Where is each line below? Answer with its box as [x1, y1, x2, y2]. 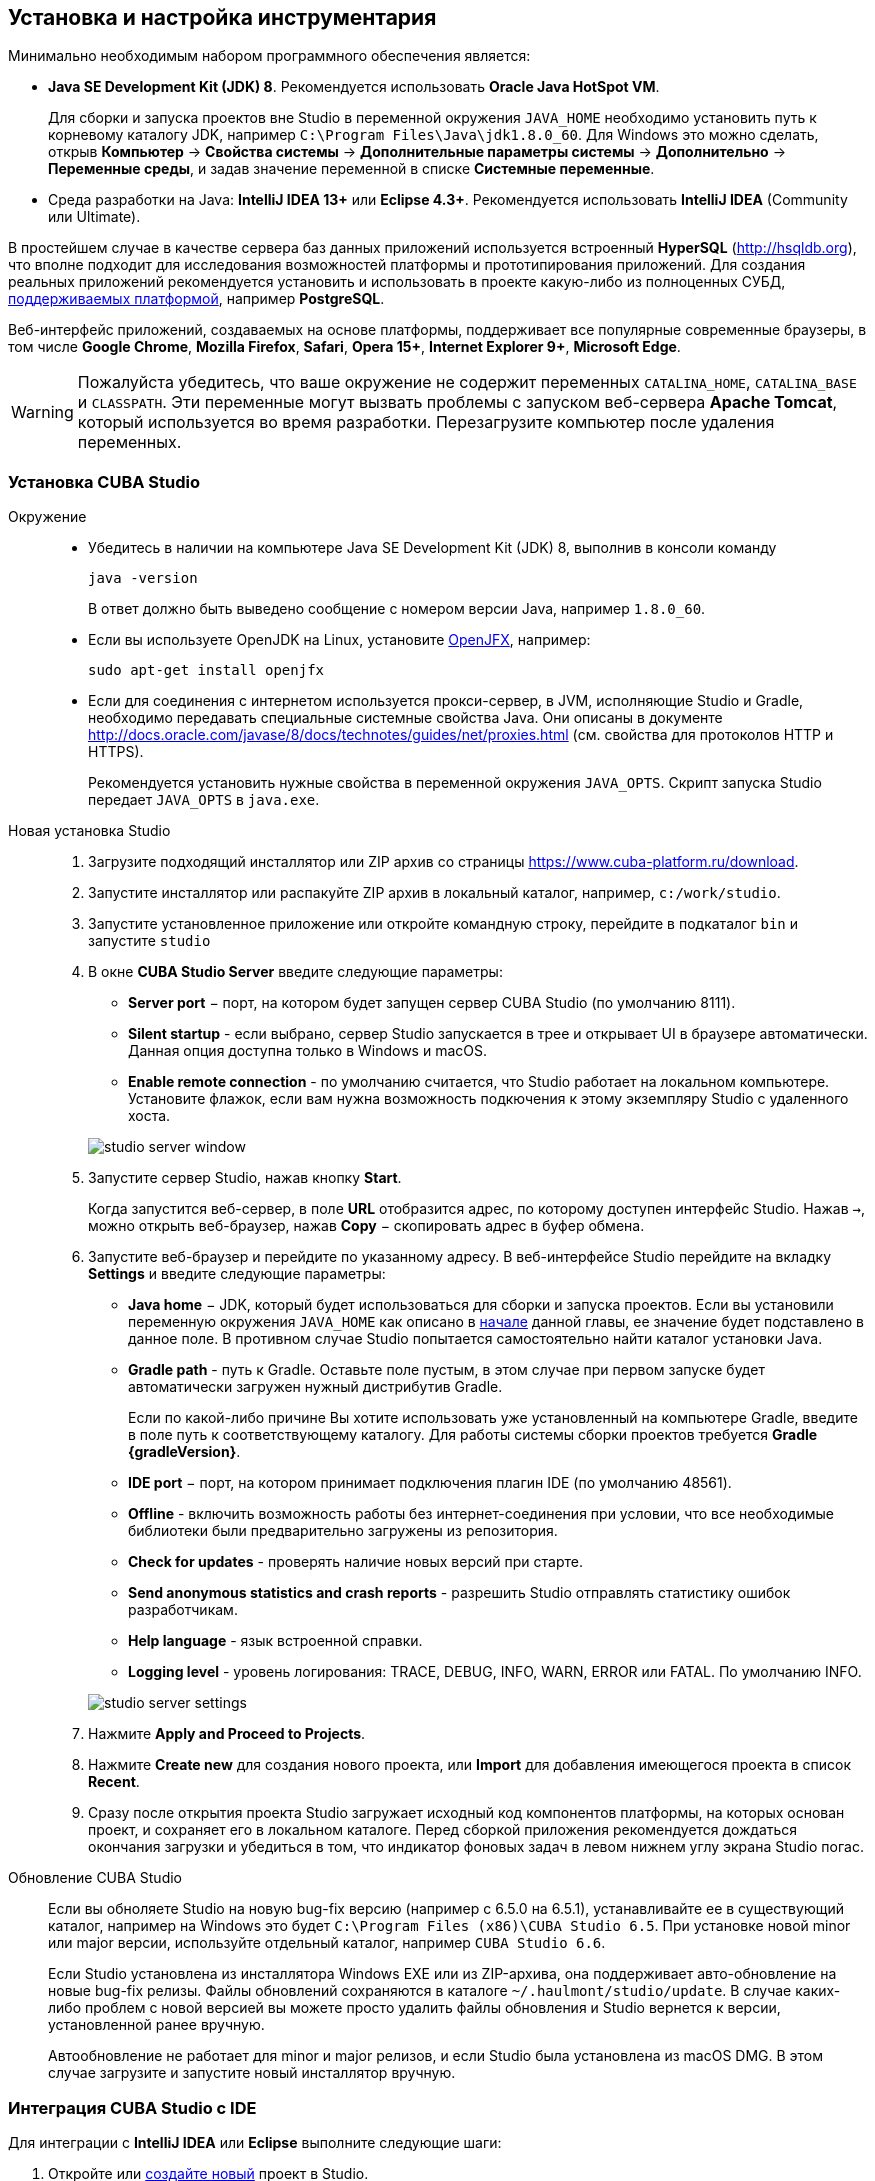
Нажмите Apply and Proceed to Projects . [88, 1725, 366, 1743]
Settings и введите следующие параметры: [88, 1265, 386, 1283]
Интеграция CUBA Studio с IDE [8, 2097, 257, 2118]
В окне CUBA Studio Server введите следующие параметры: [88, 963, 503, 981]
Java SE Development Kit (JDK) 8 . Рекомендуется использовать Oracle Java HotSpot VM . [48, 78, 660, 96]
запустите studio [88, 932, 211, 950]
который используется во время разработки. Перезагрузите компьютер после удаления [77, 412, 775, 433]
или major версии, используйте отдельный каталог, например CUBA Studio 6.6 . [48, 1934, 606, 1952]
